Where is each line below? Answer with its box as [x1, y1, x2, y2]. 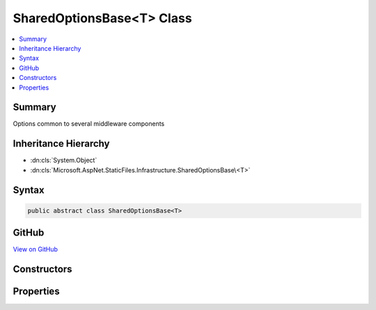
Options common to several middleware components [13, 120, 165, 128]
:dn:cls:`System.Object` [30, 156, 97, 165]
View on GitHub [13, 245, 58, 254]
